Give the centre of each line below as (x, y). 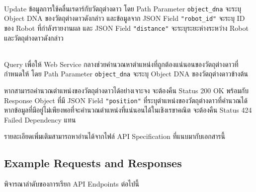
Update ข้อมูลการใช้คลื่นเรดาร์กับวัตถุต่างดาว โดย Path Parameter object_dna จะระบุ (123, 8)
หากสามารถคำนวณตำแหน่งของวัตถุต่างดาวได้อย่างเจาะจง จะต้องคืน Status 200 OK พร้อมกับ (126, 90)
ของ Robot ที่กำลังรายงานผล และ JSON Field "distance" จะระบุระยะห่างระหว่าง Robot (126, 28)
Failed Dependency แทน (40, 119)
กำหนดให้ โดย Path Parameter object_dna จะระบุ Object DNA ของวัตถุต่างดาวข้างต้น (126, 74)
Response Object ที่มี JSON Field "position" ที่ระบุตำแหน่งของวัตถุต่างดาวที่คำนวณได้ (126, 100)
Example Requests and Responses (93, 163)
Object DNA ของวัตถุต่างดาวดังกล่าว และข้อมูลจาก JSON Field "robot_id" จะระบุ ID (125, 18)
